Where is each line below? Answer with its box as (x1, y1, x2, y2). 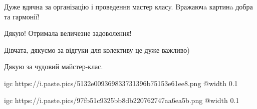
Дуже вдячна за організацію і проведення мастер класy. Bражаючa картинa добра (4, 1, 253, 11)
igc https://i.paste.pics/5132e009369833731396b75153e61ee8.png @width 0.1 (4, 78, 238, 88)
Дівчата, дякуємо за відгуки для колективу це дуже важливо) (4, 44, 190, 55)
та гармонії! (4, 11, 40, 21)
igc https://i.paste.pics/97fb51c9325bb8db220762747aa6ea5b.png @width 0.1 (4, 95, 239, 105)
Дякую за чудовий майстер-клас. (4, 61, 103, 72)
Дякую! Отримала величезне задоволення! (4, 28, 132, 38)
